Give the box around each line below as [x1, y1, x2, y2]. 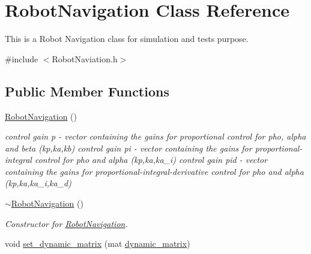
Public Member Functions [5, 81, 169, 100]
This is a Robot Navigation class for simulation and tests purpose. [5, 32, 249, 45]
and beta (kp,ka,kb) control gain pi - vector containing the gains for [5, 141, 252, 154]
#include [5, 52, 38, 65]
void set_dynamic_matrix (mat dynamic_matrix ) [5, 237, 190, 250]
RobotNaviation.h [52, 52, 118, 65]
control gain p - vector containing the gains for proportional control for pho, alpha [5, 130, 306, 143]
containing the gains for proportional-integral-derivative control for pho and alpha [5, 165, 304, 177]
